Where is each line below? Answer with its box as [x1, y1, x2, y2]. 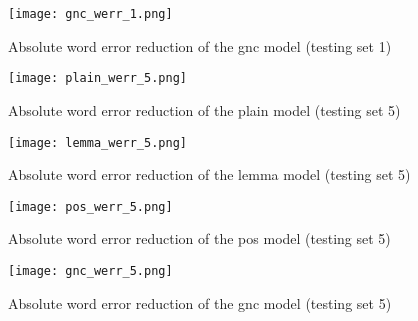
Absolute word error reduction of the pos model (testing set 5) [8, 228, 391, 249]
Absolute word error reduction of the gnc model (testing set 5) [8, 292, 392, 313]
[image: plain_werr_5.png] [8, 71, 187, 86]
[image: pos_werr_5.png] [8, 199, 173, 214]
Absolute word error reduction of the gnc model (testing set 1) [8, 35, 392, 56]
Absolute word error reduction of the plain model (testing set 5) [8, 99, 401, 120]
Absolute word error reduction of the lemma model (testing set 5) [8, 164, 411, 185]
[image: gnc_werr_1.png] [8, 7, 173, 21]
